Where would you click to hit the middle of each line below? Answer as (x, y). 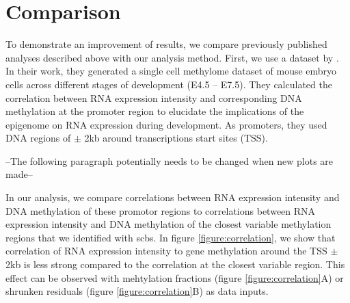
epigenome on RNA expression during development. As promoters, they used (166, 124)
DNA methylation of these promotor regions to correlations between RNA (161, 210)
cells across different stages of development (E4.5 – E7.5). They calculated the (169, 84)
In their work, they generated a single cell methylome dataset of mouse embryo (171, 71)
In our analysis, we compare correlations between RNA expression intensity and (173, 197)
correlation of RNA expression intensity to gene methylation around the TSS (166, 251)
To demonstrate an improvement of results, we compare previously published (166, 44)
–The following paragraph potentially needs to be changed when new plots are (170, 160)
